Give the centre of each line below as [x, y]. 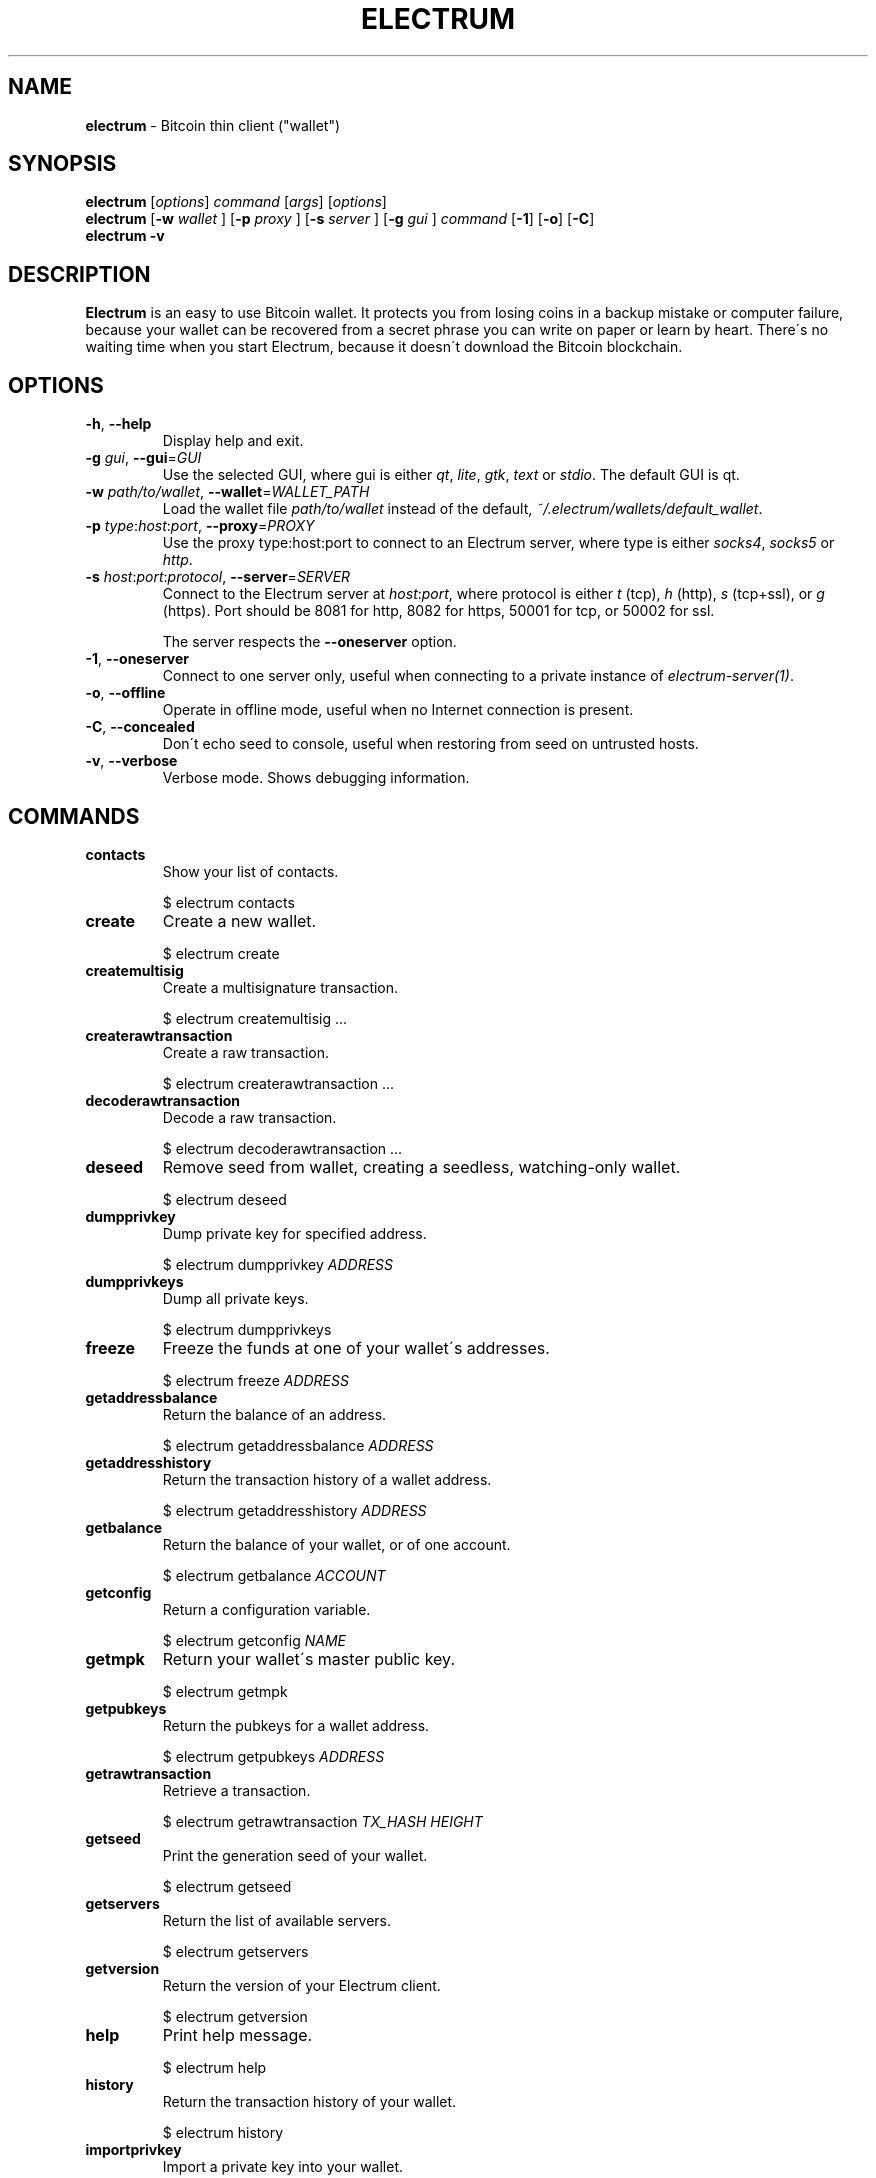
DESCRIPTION [79, 274]
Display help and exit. [233, 441]
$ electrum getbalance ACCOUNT [274, 1575]
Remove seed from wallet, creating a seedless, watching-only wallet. [421, 1166]
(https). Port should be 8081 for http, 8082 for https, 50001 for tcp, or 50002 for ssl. [438, 611]
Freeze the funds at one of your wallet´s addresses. [356, 1347]
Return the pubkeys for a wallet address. [296, 1725]
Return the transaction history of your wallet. [309, 2101]
